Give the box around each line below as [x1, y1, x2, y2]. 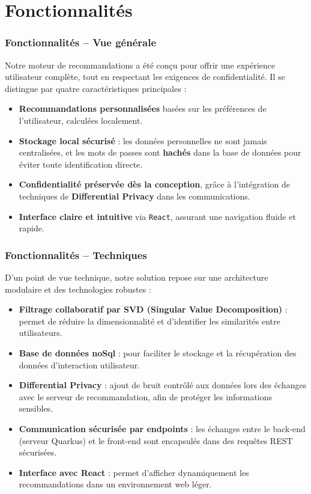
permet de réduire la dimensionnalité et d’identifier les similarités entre [19, 314, 280, 327]
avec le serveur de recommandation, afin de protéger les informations [19, 390, 273, 403]
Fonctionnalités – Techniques [5, 247, 147, 262]
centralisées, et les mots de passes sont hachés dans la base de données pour [19, 146, 301, 159]
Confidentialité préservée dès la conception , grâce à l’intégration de [19, 178, 291, 191]
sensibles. [19, 402, 53, 415]
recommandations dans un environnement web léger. [19, 478, 212, 490]
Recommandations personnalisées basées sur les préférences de [19, 102, 267, 115]
